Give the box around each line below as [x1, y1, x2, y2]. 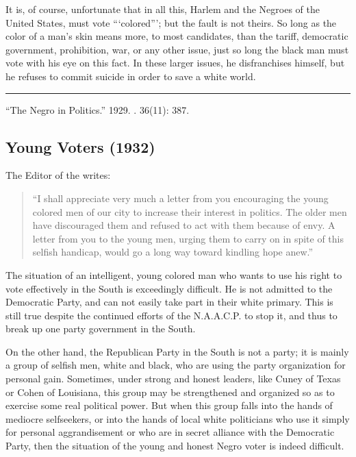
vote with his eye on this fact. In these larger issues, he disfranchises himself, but [5, 55, 345, 70]
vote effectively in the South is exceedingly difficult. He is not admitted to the [5, 281, 333, 295]
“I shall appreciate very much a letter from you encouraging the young [32, 190, 329, 205]
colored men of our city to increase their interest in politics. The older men [32, 204, 347, 219]
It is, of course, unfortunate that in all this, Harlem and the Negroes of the [5, 2, 320, 16]
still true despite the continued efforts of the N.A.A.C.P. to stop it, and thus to [5, 308, 338, 322]
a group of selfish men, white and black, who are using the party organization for [5, 358, 346, 372]
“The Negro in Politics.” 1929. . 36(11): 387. [5, 102, 190, 116]
